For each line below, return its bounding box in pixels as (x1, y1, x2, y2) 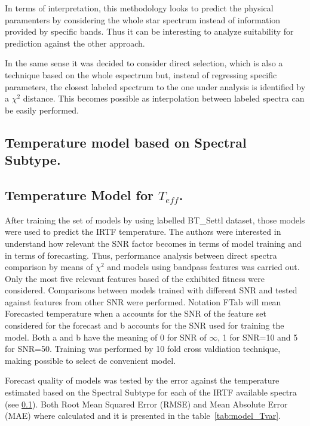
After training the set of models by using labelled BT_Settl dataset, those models (5, 213, 305, 226)
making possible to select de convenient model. (5, 354, 176, 366)
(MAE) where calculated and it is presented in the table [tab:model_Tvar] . (5, 409, 281, 422)
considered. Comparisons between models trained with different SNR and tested (5, 284, 297, 296)
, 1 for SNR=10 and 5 (217, 330, 298, 343)
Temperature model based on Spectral (5, 133, 247, 151)
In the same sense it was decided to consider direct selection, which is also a (5, 57, 283, 69)
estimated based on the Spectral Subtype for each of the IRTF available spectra (5, 386, 297, 399)
